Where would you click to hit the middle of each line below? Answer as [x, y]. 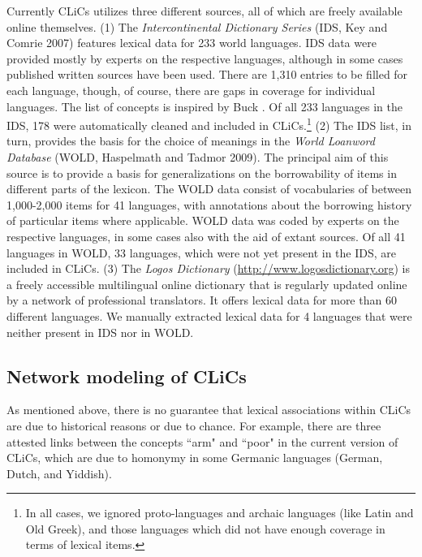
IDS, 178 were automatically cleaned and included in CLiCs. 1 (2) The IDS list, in [209, 124]
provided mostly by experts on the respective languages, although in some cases [205, 58]
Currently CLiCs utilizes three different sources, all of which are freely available [205, 11]
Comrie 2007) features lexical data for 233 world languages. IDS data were [192, 43]
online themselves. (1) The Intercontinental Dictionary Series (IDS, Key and [197, 26]
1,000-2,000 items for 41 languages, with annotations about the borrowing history [209, 204]
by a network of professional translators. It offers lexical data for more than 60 [202, 300]
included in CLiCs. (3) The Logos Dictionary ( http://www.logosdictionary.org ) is [208, 268]
